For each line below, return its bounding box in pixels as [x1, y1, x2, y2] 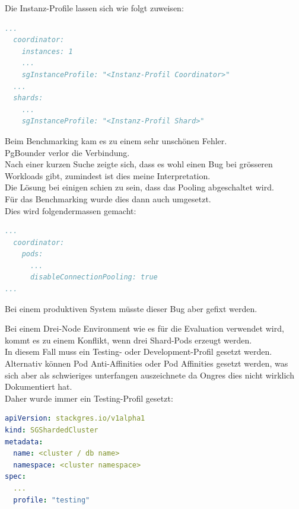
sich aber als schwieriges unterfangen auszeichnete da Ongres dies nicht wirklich [5, 368, 294, 381]
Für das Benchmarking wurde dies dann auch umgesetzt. [5, 192, 211, 205]
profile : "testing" [13, 495, 90, 504]
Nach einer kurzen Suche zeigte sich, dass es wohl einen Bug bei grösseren [5, 158, 273, 170]
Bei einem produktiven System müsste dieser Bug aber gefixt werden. [5, 302, 257, 314]
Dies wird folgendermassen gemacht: [5, 204, 136, 217]
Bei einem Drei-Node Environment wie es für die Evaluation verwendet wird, [5, 322, 284, 335]
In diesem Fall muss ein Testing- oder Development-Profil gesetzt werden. [5, 345, 272, 358]
